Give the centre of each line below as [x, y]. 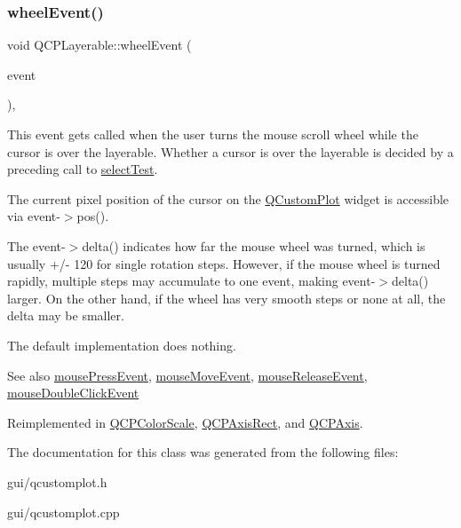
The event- [36, 245]
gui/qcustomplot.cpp [64, 512]
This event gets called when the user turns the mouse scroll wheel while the [213, 134]
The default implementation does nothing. [122, 345]
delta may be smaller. [66, 315]
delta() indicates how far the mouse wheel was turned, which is [254, 245]
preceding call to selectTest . [83, 169]
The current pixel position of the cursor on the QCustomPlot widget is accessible [228, 198]
